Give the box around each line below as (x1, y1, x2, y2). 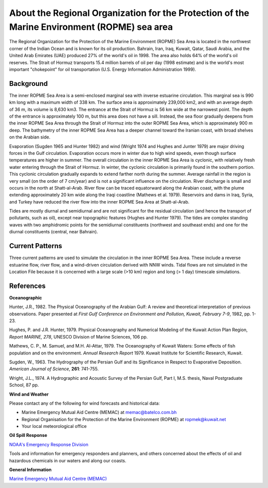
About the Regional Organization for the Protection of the (9, 7, 250, 18)
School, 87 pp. (9, 382, 39, 388)
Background (9, 79, 48, 88)
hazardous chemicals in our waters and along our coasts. (9, 457, 127, 464)
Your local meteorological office (21, 423, 87, 429)
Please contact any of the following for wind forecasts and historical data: (9, 400, 160, 406)
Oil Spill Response (9, 432, 47, 438)
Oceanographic (9, 294, 42, 300)
